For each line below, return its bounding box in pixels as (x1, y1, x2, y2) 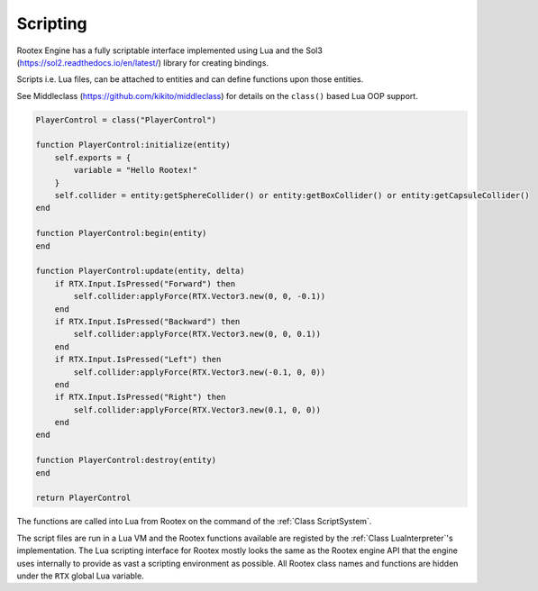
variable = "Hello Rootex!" (73, 165, 198, 176)
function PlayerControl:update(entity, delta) (35, 266, 245, 277)
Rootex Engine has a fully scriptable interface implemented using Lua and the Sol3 (16, 45, 324, 56)
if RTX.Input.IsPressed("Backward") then (54, 316, 241, 326)
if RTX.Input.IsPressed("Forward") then (54, 278, 236, 288)
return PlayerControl (35, 493, 132, 504)
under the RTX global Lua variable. (16, 570, 144, 581)
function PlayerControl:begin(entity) (35, 228, 207, 239)
